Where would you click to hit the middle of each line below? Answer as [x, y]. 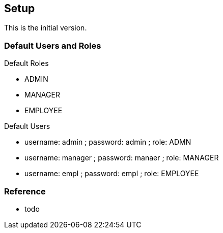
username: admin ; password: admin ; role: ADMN [108, 142]
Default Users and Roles [53, 45]
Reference [25, 191]
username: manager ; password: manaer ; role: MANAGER [122, 158]
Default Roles [26, 63]
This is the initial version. [46, 28]
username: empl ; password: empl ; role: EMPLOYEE [112, 174]
